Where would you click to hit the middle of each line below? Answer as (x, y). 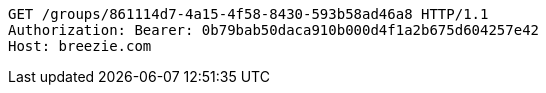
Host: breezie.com (80, 46)
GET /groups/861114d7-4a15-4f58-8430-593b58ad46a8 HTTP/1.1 (248, 14)
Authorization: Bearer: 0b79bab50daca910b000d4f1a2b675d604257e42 (274, 30)
